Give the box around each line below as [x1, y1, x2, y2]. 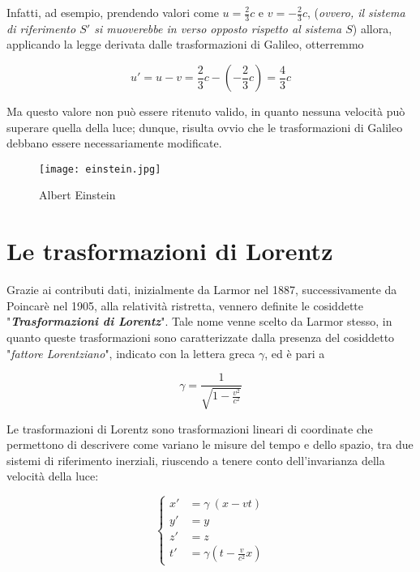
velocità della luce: [6, 467, 99, 484]
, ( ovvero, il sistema [307, 4, 405, 20]
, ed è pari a [264, 344, 325, 361]
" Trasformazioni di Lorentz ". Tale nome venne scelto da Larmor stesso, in [6, 313, 392, 330]
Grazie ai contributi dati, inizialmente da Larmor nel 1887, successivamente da [6, 281, 397, 298]
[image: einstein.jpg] [39, 163, 161, 175]
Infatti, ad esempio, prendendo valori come [6, 4, 219, 20]
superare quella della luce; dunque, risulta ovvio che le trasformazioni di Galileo [6, 118, 403, 135]
